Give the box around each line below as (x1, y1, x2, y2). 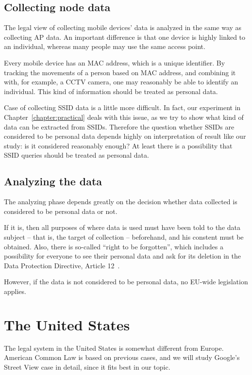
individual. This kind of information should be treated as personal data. (4, 86, 218, 96)
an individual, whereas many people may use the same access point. (4, 41, 205, 51)
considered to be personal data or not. (4, 206, 118, 216)
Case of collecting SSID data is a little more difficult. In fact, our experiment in (4, 102, 241, 113)
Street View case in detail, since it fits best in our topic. (4, 361, 170, 372)
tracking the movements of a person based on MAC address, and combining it (4, 67, 236, 77)
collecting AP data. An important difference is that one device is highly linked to (4, 32, 246, 42)
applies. (4, 286, 26, 296)
